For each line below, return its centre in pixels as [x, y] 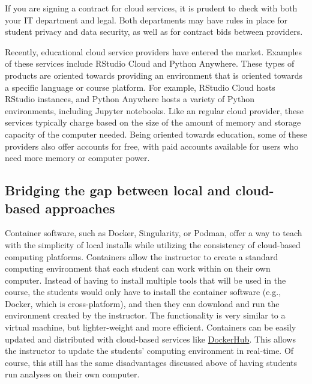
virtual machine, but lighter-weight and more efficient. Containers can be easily [151, 327]
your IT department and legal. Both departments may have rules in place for [146, 20]
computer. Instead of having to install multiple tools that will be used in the [145, 280]
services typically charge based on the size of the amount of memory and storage [153, 122]
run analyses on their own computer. [72, 374]
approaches [80, 208]
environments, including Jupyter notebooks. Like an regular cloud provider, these [154, 110]
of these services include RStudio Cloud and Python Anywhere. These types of [150, 63]
